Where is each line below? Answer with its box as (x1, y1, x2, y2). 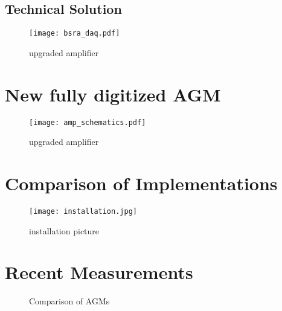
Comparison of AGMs (29, 295, 110, 307)
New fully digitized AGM (5, 82, 221, 106)
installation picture (29, 224, 100, 237)
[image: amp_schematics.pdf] (29, 118, 146, 127)
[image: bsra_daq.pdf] (29, 29, 120, 38)
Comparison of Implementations (5, 171, 278, 196)
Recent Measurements (5, 260, 193, 284)
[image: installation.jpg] (29, 207, 137, 216)
